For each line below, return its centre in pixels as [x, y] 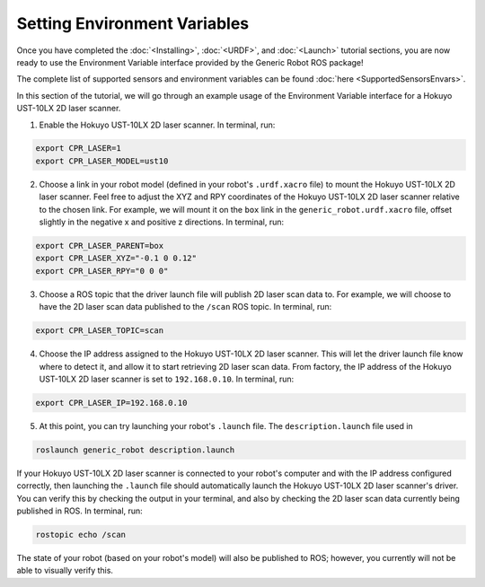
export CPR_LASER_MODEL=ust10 [102, 161]
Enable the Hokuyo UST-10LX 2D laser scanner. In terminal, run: [157, 125]
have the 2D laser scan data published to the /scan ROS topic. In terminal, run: [185, 307]
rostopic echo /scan [80, 535]
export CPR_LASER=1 [78, 149]
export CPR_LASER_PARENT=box [100, 246]
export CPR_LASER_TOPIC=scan [100, 331]
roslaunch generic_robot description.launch [135, 450]
